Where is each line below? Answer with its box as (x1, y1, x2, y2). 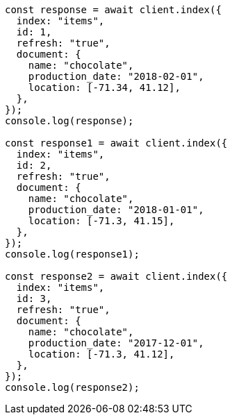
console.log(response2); (5, 382, 140, 393)
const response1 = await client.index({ (5, 137, 228, 149)
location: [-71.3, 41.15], (28, 215, 175, 226)
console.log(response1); (5, 249, 140, 260)
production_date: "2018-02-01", (28, 71, 204, 82)
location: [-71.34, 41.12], (28, 82, 181, 93)
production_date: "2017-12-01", (28, 337, 204, 348)
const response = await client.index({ (5, 4, 222, 15)
